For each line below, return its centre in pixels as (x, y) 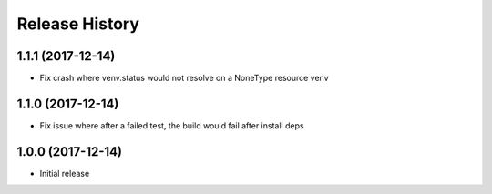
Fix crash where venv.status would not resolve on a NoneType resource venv (184, 78)
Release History (78, 24)
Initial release (65, 173)
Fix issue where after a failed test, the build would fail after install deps (172, 125)
